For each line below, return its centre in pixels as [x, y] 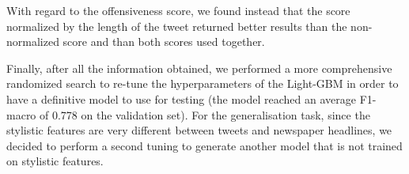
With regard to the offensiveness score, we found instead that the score [178, 10]
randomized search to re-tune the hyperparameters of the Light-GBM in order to [203, 83]
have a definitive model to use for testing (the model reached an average [182, 98]
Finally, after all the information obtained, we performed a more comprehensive [199, 68]
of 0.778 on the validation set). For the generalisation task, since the [205, 114]
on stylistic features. [55, 161]
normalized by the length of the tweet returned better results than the [177, 26]
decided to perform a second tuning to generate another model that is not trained [204, 145]
